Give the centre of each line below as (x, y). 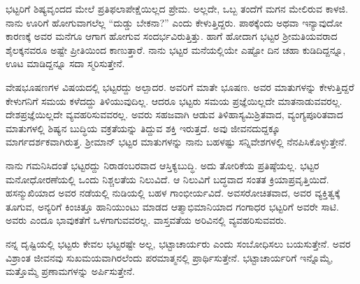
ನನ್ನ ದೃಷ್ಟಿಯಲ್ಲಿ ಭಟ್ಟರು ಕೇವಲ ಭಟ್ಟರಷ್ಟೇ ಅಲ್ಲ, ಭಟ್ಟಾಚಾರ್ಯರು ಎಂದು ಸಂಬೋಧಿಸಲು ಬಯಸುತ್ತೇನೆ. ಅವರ (178, 243)
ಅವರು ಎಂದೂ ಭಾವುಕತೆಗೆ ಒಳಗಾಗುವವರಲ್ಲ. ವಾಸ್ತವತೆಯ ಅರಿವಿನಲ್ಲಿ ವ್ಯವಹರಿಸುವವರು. (146, 220)
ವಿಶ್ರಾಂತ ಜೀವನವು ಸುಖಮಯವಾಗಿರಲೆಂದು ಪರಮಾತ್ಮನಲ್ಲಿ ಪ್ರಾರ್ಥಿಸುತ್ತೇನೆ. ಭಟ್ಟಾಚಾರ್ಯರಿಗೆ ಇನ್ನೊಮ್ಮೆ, (170, 257)
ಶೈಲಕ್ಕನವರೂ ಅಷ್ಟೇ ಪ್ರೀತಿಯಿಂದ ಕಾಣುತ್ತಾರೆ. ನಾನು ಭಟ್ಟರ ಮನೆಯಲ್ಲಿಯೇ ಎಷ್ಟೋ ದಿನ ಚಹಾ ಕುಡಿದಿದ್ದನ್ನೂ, (176, 49)
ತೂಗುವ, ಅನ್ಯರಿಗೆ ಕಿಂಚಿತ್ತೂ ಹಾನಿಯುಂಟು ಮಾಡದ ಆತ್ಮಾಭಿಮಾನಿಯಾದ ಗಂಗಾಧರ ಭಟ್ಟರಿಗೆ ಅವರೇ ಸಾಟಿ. (172, 206)
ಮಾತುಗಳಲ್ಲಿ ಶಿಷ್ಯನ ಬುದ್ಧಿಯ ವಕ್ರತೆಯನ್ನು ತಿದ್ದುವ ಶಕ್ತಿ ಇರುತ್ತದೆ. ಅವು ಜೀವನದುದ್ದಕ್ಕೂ (143, 128)
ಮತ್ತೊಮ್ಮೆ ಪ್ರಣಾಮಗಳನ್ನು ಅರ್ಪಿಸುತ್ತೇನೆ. (70, 271)
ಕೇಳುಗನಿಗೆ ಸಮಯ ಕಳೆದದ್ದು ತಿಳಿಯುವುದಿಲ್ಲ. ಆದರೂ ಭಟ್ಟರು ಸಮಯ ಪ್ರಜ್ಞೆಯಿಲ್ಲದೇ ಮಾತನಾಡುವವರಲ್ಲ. (174, 100)
